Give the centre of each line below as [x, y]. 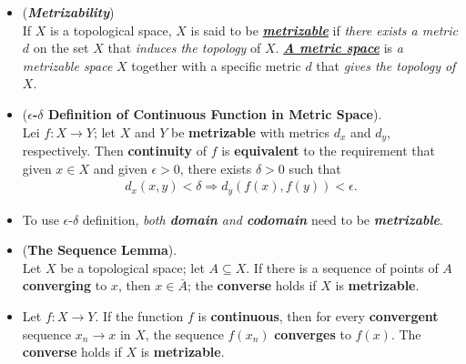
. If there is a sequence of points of [342, 267]
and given [120, 168]
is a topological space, [111, 30]
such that [315, 168]
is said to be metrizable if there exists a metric [324, 30]
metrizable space [67, 65]
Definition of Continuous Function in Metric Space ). [215, 113]
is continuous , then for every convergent [318, 316]
